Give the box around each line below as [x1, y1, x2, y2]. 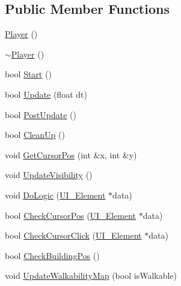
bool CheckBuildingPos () [5, 249, 100, 261]
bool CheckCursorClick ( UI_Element [5, 229, 142, 242]
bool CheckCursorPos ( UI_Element [5, 209, 137, 221]
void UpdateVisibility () [5, 168, 93, 181]
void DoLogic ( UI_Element [5, 188, 106, 201]
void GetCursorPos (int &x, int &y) [5, 148, 137, 161]
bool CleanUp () [5, 128, 65, 141]
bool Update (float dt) [5, 88, 87, 100]
